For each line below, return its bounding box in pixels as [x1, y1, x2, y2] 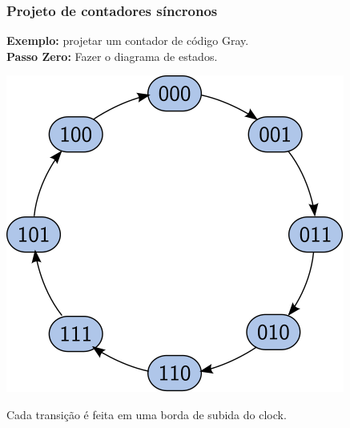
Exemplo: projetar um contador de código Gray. [6, 32, 249, 49]
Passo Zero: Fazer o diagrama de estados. [6, 47, 218, 64]
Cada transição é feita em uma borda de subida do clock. [6, 406, 287, 422]
